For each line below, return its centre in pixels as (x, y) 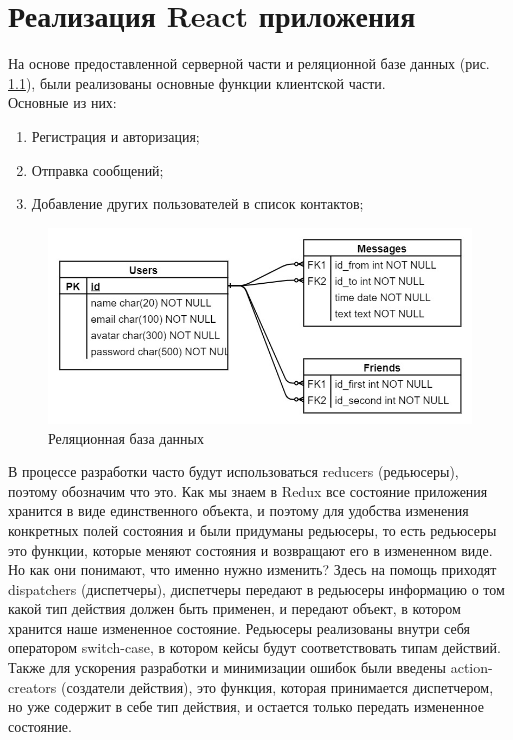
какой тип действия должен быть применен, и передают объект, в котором (234, 608)
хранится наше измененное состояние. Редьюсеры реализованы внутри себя (239, 627)
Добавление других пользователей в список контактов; (197, 203)
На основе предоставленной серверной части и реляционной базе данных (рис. (249, 63)
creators (32, 686)
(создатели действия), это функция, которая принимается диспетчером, (277, 686)
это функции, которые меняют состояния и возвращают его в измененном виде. (250, 549)
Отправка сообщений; (97, 169)
